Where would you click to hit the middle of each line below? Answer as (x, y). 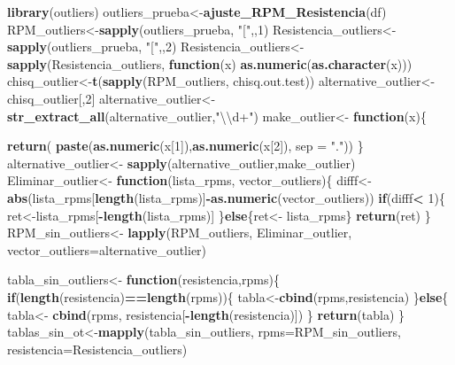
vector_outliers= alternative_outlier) (107, 249)
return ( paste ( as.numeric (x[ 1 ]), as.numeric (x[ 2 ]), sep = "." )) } (185, 146)
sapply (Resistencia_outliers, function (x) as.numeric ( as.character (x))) (210, 63)
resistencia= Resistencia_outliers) (97, 349)
